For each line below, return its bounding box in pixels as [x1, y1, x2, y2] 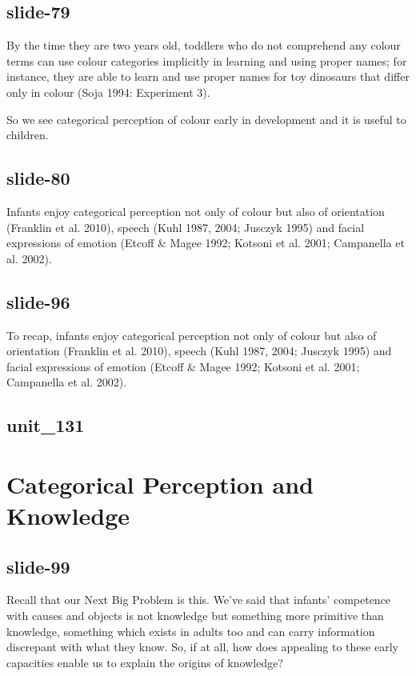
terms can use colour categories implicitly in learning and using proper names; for [6, 52, 407, 69]
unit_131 [6, 413, 85, 438]
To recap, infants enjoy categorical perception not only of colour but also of [6, 326, 377, 343]
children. [6, 126, 49, 143]
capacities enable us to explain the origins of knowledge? [6, 654, 283, 670]
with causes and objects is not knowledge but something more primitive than [6, 607, 384, 624]
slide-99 [6, 554, 70, 578]
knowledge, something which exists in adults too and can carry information [6, 622, 375, 639]
